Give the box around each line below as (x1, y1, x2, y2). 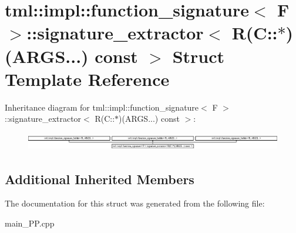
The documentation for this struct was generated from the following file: (5, 197, 265, 209)
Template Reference (5, 66, 170, 91)
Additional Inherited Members (5, 169, 194, 188)
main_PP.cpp (5, 217, 55, 229)
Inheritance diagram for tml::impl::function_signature (5, 101, 199, 113)
